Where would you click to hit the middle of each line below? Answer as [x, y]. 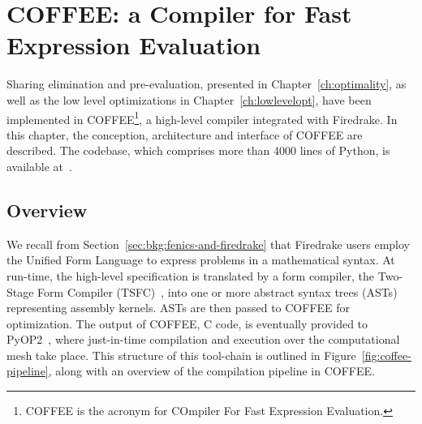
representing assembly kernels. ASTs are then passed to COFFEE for [179, 308]
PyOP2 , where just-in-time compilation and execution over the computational [203, 339]
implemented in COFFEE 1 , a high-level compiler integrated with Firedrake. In [202, 118]
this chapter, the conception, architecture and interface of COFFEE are [185, 134]
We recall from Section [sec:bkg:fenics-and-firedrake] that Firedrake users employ [209, 244]
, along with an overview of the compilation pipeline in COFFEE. [211, 371]
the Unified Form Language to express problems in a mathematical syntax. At [201, 260]
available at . [39, 166]
